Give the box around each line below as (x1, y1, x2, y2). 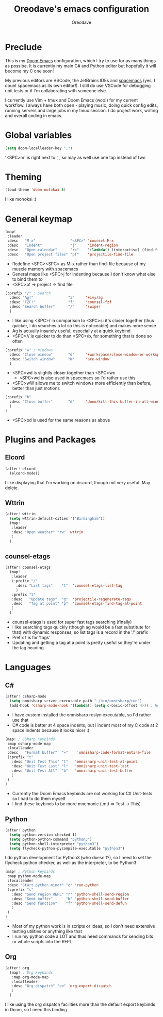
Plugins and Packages (5, 434, 96, 445)
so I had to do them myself (12, 796, 65, 802)
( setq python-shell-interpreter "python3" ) (9, 841, 98, 846)
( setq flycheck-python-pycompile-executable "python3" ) (9, 846, 125, 851)
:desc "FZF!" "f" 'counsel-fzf (9, 300, 112, 305)
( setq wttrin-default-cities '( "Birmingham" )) (9, 516, 105, 521)
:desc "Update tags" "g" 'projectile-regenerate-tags (11, 596, 131, 602)
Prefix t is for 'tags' (12, 635, 50, 640)
